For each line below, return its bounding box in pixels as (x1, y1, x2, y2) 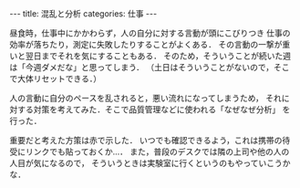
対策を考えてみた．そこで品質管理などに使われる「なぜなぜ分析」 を (33, 104, 291, 115)
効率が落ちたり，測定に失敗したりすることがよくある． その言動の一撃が (9, 39, 283, 49)
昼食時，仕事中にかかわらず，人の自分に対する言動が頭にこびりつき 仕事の (9, 27, 291, 38)
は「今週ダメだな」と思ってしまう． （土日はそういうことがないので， (9, 62, 274, 72)
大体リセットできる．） (16, 73, 102, 84)
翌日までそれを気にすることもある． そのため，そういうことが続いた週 (25, 50, 292, 61)
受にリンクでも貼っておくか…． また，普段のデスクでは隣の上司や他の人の (9, 146, 290, 157)
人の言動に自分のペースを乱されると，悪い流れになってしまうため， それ (9, 93, 283, 103)
